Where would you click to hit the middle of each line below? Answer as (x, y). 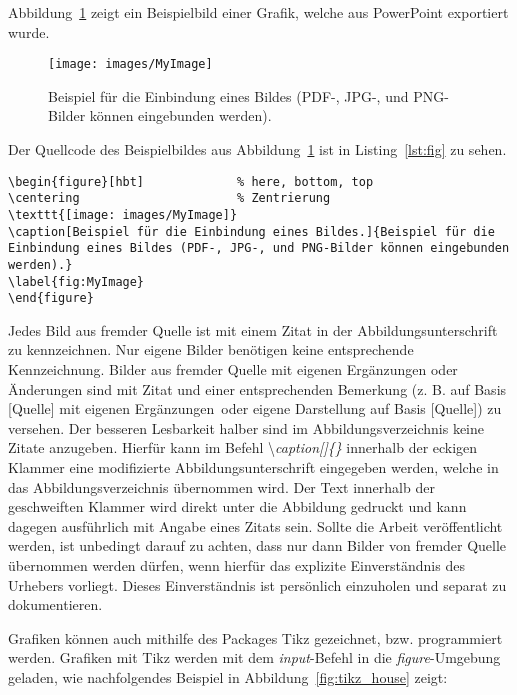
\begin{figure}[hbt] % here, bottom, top (191, 181)
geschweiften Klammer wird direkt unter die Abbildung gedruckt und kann (237, 506)
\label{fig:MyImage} (76, 281)
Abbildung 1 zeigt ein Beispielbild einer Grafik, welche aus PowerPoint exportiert (258, 12)
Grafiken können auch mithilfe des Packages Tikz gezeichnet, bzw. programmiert (255, 637)
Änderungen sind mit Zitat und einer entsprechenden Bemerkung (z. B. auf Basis (257, 388)
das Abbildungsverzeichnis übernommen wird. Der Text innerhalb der (221, 486)
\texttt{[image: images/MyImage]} (123, 214)
